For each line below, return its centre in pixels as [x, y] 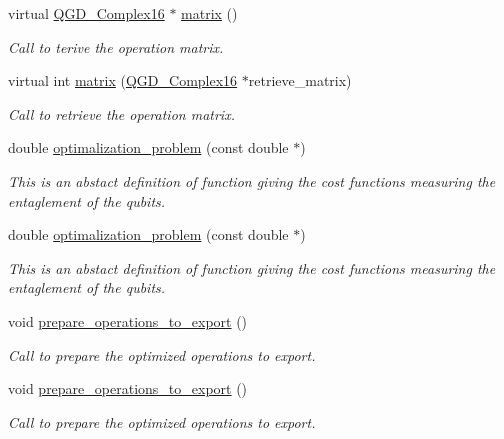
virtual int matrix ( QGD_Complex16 [123, 80]
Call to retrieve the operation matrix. [121, 113]
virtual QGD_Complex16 [86, 13]
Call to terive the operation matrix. [116, 46]
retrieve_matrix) [300, 80]
